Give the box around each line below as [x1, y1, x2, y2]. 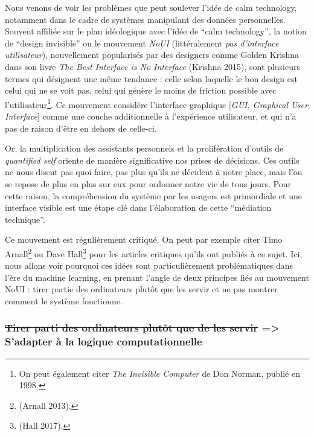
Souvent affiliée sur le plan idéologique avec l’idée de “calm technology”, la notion [5, 25, 307, 37]
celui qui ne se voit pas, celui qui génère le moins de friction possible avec [5, 84, 277, 97]
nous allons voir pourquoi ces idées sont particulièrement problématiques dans [5, 259, 293, 272]
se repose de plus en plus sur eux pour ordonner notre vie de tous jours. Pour [5, 177, 291, 190]
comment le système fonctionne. [5, 294, 123, 307]
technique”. [5, 213, 45, 225]
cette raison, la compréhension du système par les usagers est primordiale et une [5, 189, 302, 202]
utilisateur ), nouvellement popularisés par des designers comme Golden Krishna [5, 48, 300, 61]
